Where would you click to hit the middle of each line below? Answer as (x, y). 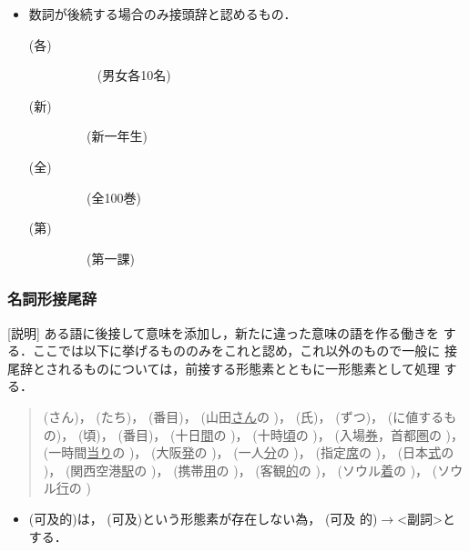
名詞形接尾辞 (52, 299)
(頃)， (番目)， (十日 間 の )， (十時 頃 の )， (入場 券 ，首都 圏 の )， (271, 434)
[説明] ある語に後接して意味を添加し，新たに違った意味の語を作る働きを (224, 332)
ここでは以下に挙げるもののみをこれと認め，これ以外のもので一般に (236, 351)
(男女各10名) (134, 75)
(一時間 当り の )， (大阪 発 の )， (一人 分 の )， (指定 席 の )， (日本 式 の (249, 452)
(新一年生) (117, 136)
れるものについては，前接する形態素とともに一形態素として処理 (249, 368)
